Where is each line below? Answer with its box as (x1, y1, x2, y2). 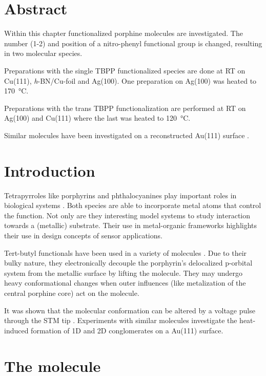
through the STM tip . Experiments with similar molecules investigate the (4, 315, 237, 326)
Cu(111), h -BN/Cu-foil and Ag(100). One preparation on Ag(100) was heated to (4, 75, 257, 86)
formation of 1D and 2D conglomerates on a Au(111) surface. (31, 325, 223, 335)
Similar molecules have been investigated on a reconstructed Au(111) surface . (4, 129, 250, 140)
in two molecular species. (4, 48, 83, 59)
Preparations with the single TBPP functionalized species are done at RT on (4, 65, 245, 76)
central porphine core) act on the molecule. (4, 287, 139, 298)
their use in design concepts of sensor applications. (4, 230, 162, 240)
